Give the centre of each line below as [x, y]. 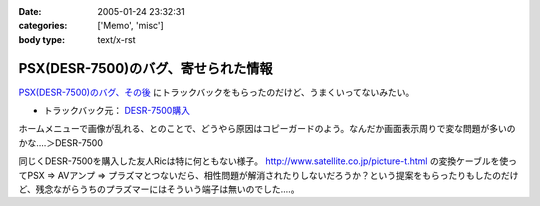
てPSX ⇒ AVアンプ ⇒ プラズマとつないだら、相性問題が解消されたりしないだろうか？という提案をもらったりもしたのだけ [268, 175]
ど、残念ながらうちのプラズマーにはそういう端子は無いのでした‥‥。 [159, 189]
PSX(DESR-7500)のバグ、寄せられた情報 [146, 68]
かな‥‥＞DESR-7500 [61, 142]
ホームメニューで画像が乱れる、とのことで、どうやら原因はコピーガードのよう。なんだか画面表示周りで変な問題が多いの [267, 129]
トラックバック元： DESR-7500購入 [116, 111]
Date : [30, 11]
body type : [41, 39]
